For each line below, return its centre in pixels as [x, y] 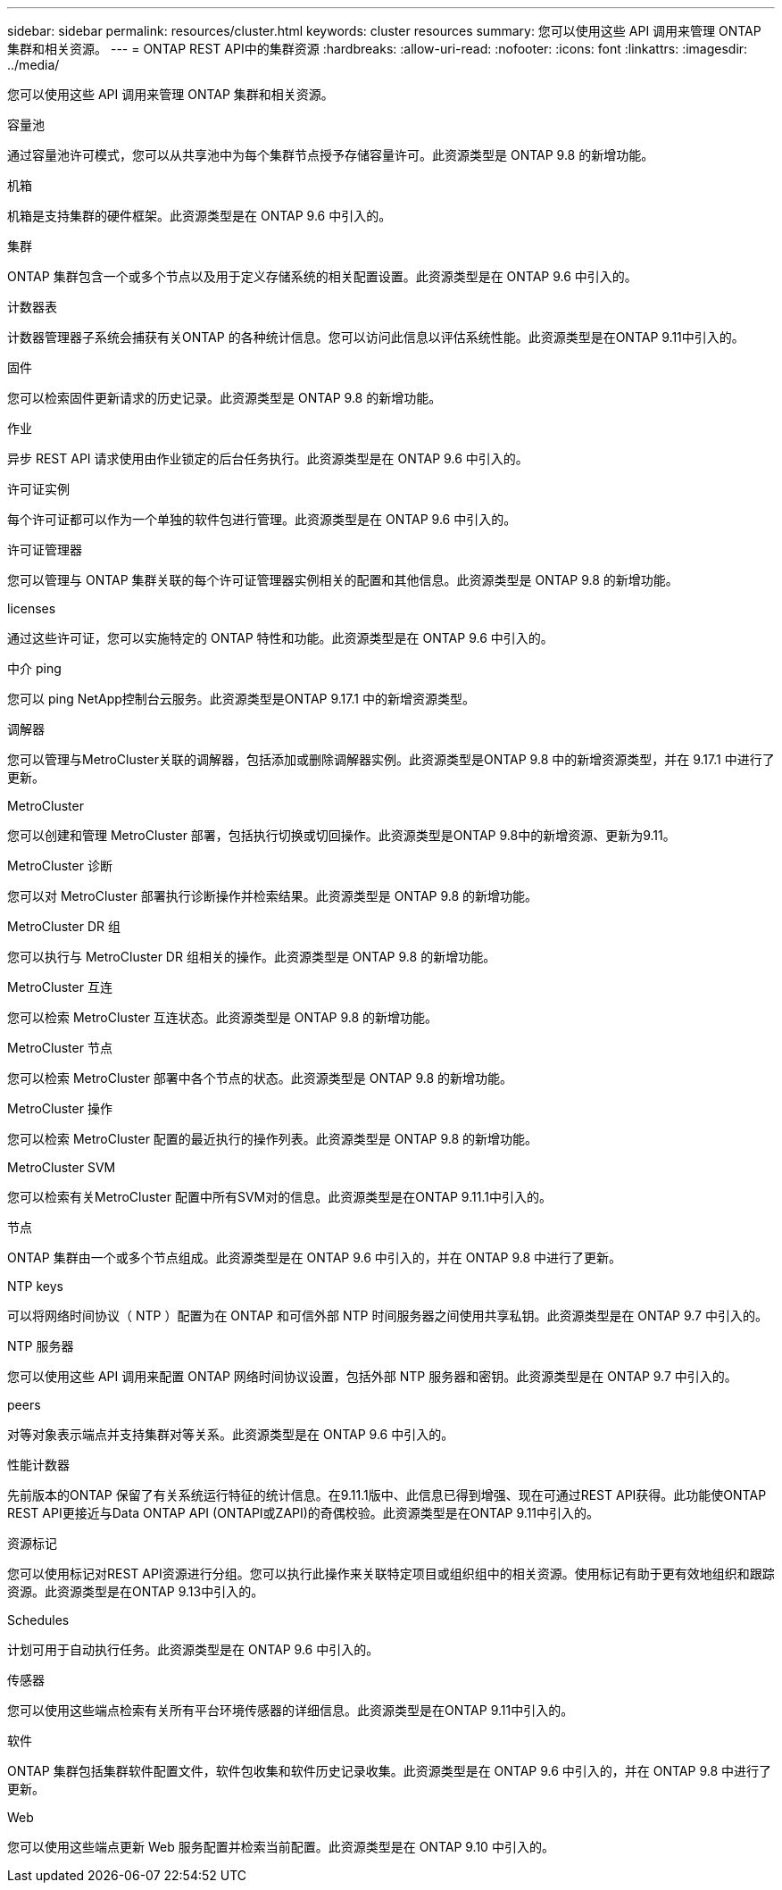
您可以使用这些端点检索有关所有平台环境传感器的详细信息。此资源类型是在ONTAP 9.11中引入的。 [291, 1710]
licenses [32, 608]
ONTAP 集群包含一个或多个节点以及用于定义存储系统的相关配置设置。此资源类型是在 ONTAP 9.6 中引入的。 [322, 276]
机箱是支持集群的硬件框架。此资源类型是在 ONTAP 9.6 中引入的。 [200, 216]
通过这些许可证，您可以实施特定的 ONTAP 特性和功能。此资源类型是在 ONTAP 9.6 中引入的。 [280, 638]
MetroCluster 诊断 [60, 866]
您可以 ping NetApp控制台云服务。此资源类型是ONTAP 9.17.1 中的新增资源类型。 [241, 699]
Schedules [38, 1620]
